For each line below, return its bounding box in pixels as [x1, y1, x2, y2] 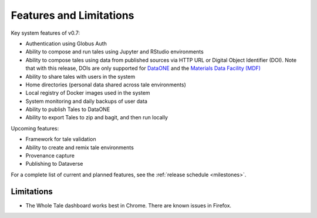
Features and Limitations [11, 9, 134, 22]
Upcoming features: [11, 125, 59, 132]
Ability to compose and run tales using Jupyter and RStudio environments [25, 48, 204, 55]
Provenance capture [25, 152, 75, 159]
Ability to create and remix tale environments [25, 144, 134, 151]
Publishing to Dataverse [25, 160, 83, 167]
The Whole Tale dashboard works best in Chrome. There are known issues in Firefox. [25, 202, 232, 209]
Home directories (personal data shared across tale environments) [25, 81, 186, 88]
